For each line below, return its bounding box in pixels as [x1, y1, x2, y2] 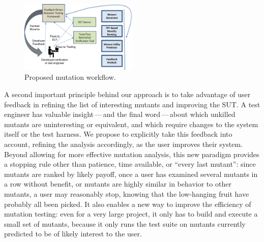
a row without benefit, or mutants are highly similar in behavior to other [4, 178, 231, 189]
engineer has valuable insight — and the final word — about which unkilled [4, 109, 236, 119]
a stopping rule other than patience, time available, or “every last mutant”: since [4, 159, 256, 169]
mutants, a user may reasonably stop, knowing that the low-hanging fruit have [4, 188, 249, 199]
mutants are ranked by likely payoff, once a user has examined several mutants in [4, 168, 258, 179]
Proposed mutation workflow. [24, 72, 116, 82]
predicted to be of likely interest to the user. [4, 228, 142, 239]
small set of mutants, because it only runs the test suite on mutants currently [4, 218, 246, 229]
